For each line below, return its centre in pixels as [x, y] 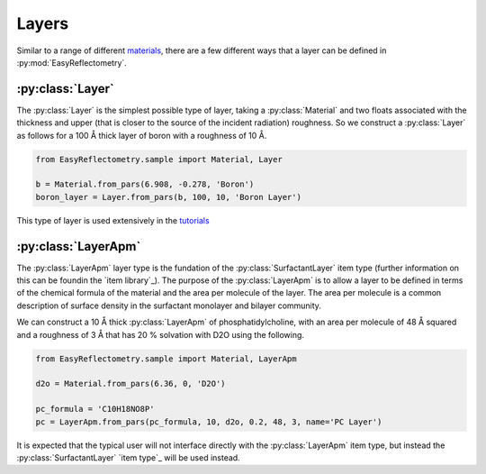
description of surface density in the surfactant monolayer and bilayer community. [169, 305]
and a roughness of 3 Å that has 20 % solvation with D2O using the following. [161, 334]
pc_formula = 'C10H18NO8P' [95, 409]
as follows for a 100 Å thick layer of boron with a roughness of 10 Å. [142, 135]
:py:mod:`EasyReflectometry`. [72, 62]
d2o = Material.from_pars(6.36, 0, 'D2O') [130, 384]
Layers [43, 23]
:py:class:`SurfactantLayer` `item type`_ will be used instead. [128, 457]
